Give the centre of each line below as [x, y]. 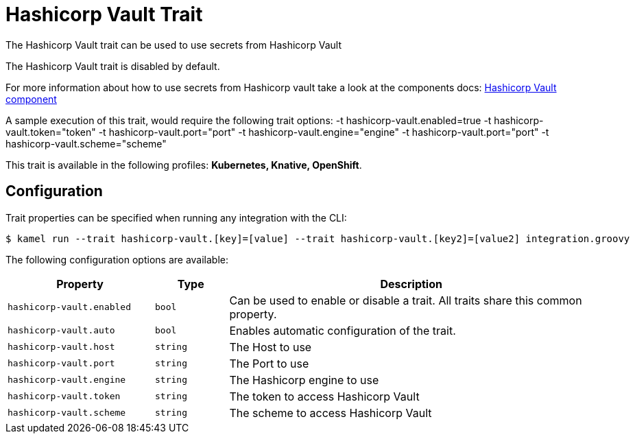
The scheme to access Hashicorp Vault [331, 413]
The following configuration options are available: [117, 259]
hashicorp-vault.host [61, 347]
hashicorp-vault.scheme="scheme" [86, 143]
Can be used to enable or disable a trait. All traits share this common [406, 300]
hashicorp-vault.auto [61, 331]
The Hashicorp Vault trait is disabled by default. [113, 66]
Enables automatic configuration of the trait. [343, 330]
